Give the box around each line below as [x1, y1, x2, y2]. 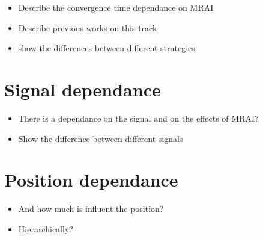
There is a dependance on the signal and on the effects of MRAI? [18, 111, 259, 124]
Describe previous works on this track [18, 21, 157, 34]
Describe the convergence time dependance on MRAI [18, 1, 214, 13]
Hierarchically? [18, 222, 73, 235]
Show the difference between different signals [18, 132, 183, 144]
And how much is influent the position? [18, 202, 164, 215]
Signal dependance [4, 76, 161, 101]
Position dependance [4, 167, 178, 192]
